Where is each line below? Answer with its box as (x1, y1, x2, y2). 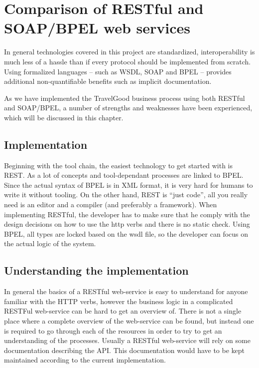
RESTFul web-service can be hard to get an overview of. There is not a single (4, 306, 242, 316)
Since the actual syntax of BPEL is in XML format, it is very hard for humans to (4, 179, 253, 190)
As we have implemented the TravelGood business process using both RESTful (4, 92, 245, 103)
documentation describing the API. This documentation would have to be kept (4, 345, 245, 355)
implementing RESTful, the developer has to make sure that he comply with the (4, 209, 250, 219)
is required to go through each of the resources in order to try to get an (4, 325, 222, 336)
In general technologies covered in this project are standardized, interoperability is (4, 46, 255, 57)
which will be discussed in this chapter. (4, 112, 124, 122)
